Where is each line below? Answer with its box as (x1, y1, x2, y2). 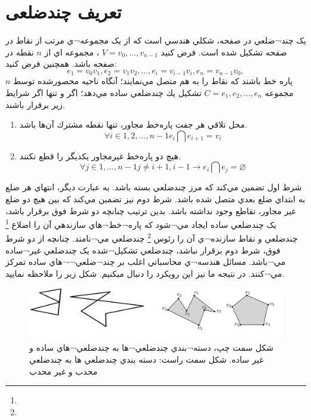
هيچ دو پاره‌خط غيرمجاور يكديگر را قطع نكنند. (19, 149, 181, 162)
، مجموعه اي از (44, 45, 100, 58)
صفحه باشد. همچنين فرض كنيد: (5, 57, 117, 70)
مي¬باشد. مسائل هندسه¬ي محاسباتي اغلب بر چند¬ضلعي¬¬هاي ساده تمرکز (5, 255, 286, 268)
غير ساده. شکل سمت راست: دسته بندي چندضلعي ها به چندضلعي (29, 353, 264, 366)
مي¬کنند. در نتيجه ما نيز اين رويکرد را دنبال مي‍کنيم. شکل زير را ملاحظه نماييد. (5, 267, 285, 279)
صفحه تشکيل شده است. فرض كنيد (161, 45, 287, 58)
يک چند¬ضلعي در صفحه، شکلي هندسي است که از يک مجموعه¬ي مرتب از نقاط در (5, 34, 306, 47)
